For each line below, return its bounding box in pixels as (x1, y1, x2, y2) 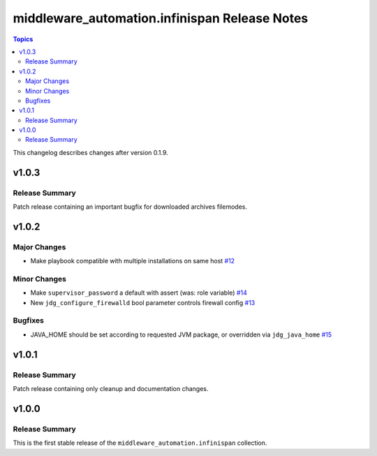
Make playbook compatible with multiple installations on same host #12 (30, 257, 235, 265)
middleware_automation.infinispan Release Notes (13, 10, 309, 26)
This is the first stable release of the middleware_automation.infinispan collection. (13, 439, 267, 447)
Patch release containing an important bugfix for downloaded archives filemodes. (13, 203, 248, 211)
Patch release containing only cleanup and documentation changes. (13, 384, 209, 392)
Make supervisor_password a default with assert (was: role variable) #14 (30, 288, 247, 297)
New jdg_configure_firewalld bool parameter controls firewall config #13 (30, 298, 256, 307)
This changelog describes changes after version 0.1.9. (13, 148, 169, 156)
